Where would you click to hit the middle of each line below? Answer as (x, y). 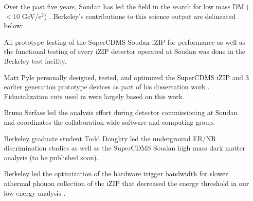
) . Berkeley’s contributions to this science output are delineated (140, 16)
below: (13, 25)
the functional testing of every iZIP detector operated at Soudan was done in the (125, 51)
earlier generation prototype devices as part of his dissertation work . (107, 87)
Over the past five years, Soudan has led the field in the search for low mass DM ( (126, 6)
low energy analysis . (35, 193)
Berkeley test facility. (35, 60)
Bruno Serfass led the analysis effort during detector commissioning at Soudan (121, 112)
